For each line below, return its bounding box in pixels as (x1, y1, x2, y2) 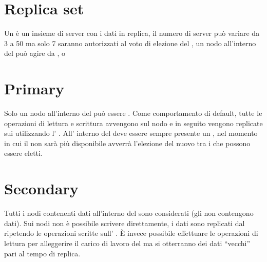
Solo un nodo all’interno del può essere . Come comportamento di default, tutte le (4, 108, 262, 118)
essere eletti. (4, 148, 43, 158)
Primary (4, 78, 64, 99)
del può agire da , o (4, 48, 66, 58)
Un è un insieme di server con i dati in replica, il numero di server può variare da (4, 28, 260, 38)
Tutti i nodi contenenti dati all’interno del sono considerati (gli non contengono (4, 208, 254, 218)
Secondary (4, 178, 79, 199)
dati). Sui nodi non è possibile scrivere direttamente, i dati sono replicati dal (4, 217, 245, 228)
